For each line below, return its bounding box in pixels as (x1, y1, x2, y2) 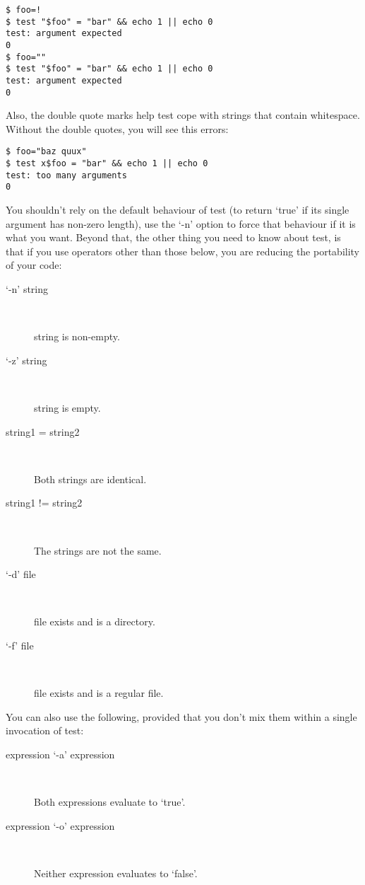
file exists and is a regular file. (34, 686, 164, 700)
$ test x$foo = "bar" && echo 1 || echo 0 (6, 158, 208, 169)
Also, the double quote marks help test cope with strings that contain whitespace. (6, 108, 360, 122)
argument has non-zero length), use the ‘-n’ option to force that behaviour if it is (6, 216, 356, 231)
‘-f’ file (6, 637, 34, 652)
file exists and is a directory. (34, 614, 155, 629)
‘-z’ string (6, 352, 47, 367)
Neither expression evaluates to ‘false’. (34, 865, 198, 880)
